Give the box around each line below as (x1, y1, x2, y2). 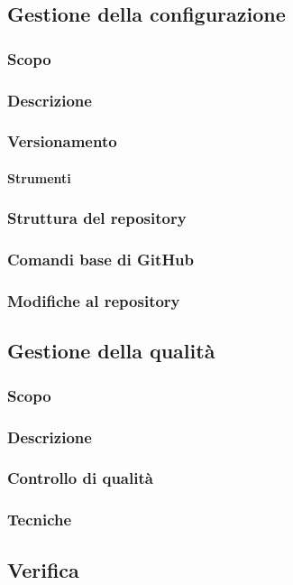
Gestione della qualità (7, 337, 215, 365)
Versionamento (7, 130, 117, 153)
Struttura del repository (7, 207, 187, 229)
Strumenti (7, 168, 71, 187)
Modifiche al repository (7, 290, 180, 312)
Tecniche (7, 508, 72, 531)
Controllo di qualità (7, 467, 153, 489)
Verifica (7, 555, 79, 583)
